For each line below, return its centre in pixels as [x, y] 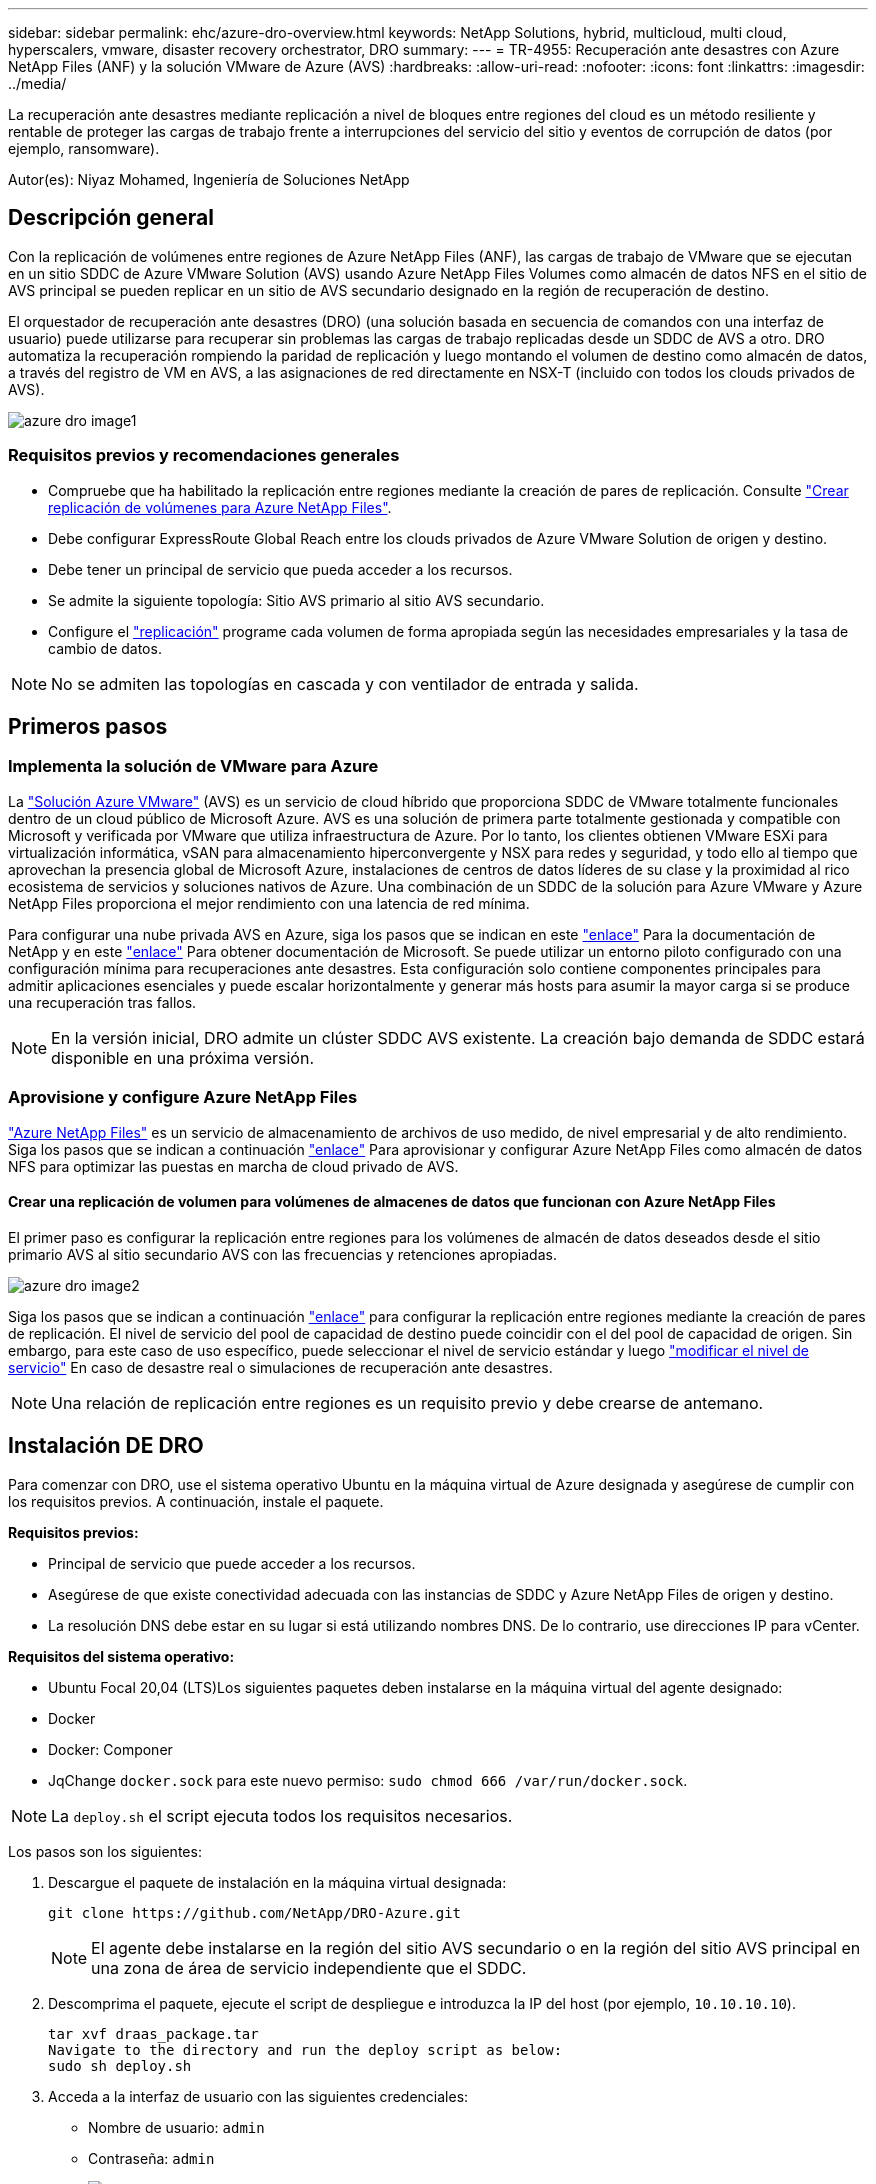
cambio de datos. [105, 648]
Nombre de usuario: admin [176, 2127]
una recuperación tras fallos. [102, 1002]
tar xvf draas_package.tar [153, 2033]
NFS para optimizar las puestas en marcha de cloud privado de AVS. [233, 1166]
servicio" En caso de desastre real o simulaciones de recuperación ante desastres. [280, 1367]
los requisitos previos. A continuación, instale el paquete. [196, 1501]
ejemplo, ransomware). [84, 148]
